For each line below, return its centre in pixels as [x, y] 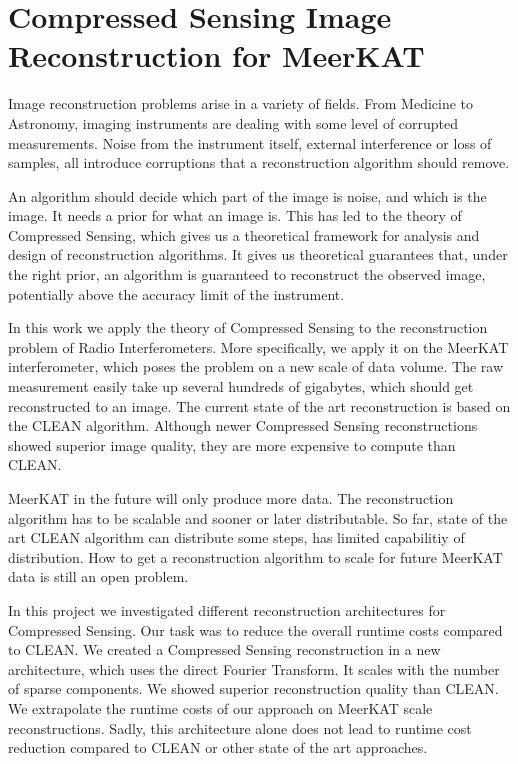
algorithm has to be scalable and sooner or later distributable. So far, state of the [258, 517]
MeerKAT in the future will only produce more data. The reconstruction [231, 498]
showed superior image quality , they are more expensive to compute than [232, 444]
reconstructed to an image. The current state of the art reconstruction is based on [259, 405]
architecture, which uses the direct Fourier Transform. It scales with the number [254, 668]
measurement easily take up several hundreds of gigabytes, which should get [241, 386]
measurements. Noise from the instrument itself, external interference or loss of [250, 142]
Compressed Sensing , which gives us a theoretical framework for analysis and [244, 234]
